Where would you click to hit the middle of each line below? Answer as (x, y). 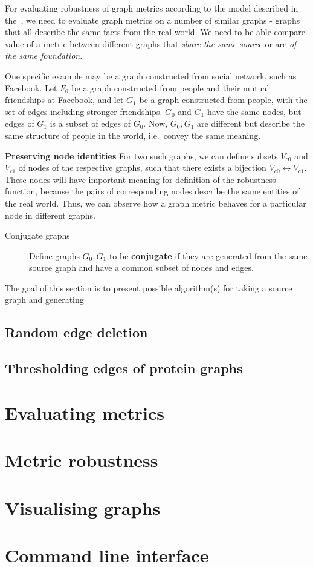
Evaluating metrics (85, 412)
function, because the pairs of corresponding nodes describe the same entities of (152, 191)
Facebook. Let (31, 88)
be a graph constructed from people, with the (223, 100)
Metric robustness (82, 460)
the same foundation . (44, 55)
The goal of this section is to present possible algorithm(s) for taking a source (149, 287)
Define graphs (54, 255)
